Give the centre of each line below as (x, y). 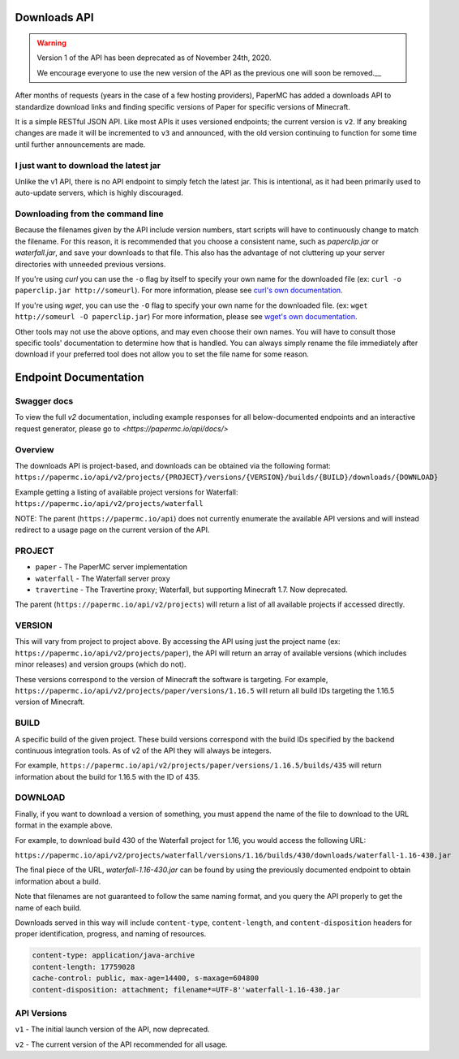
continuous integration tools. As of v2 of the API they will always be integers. (143, 750)
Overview (34, 449)
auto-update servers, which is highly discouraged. (99, 193)
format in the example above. (64, 825)
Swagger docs (44, 401)
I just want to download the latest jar (88, 165)
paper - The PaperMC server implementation (112, 567)
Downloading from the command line (89, 214)
